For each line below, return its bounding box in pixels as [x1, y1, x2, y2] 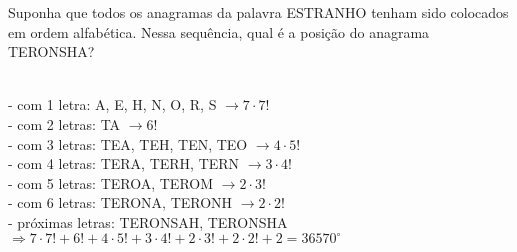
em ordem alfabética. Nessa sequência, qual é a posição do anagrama [8, 21, 430, 42]
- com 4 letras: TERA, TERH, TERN [8, 153, 240, 174]
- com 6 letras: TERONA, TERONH [8, 192, 233, 213]
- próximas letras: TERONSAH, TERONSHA [8, 211, 288, 232]
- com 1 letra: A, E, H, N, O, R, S [8, 94, 217, 115]
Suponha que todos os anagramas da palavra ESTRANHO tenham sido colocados [8, 2, 509, 22]
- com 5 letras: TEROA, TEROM [8, 172, 214, 193]
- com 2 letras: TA [8, 113, 121, 134]
